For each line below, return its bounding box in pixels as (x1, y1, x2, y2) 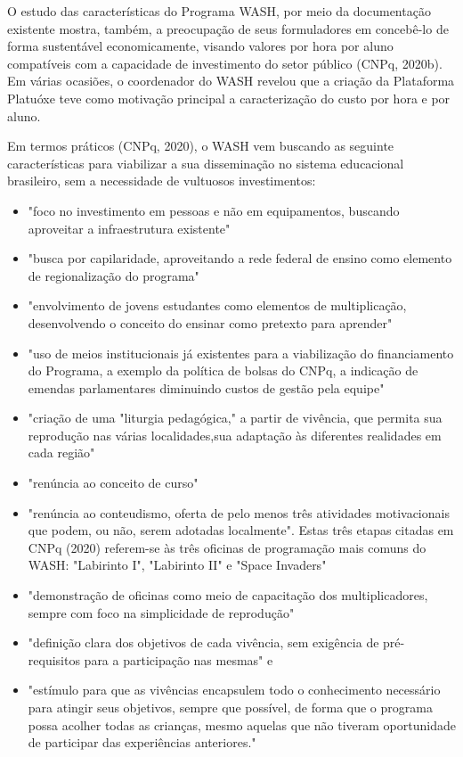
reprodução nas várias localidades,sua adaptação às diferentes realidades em (28, 425, 442, 444)
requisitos (28, 650, 80, 669)
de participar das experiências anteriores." (28, 733, 256, 752)
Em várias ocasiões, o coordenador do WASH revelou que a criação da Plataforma (7, 71, 455, 90)
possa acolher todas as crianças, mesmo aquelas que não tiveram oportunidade (28, 715, 456, 734)
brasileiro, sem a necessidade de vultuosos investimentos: (7, 171, 316, 190)
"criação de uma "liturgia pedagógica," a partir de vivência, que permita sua (28, 408, 443, 427)
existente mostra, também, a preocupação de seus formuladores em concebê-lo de (7, 19, 449, 37)
